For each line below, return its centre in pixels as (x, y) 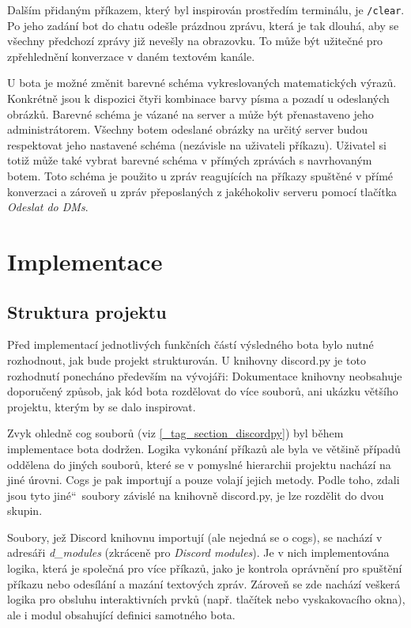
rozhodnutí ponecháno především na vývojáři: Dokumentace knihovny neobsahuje (205, 375)
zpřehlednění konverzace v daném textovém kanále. (131, 56)
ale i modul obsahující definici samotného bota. (121, 614)
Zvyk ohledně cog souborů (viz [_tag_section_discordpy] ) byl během (175, 433)
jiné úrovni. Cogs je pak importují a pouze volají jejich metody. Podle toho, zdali (204, 480)
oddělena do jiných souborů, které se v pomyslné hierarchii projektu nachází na (199, 464)
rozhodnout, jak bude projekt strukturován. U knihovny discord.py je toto (187, 359)
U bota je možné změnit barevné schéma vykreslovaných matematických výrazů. (202, 83)
